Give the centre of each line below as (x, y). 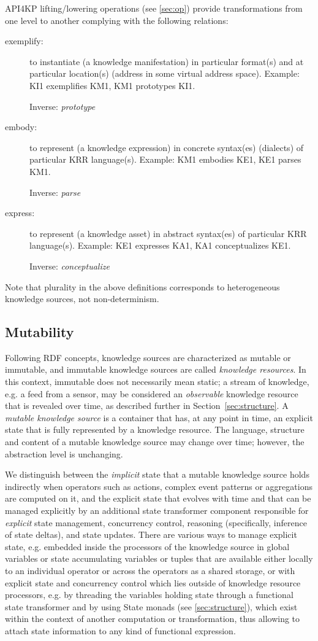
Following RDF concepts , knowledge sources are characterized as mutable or (148, 357)
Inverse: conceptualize (70, 266)
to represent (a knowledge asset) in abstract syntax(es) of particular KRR (168, 233)
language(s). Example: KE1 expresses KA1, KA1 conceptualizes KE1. (160, 245)
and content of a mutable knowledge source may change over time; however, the (155, 442)
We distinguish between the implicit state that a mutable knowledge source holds (157, 474)
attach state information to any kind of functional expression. (120, 630)
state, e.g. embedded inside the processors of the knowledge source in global (147, 546)
